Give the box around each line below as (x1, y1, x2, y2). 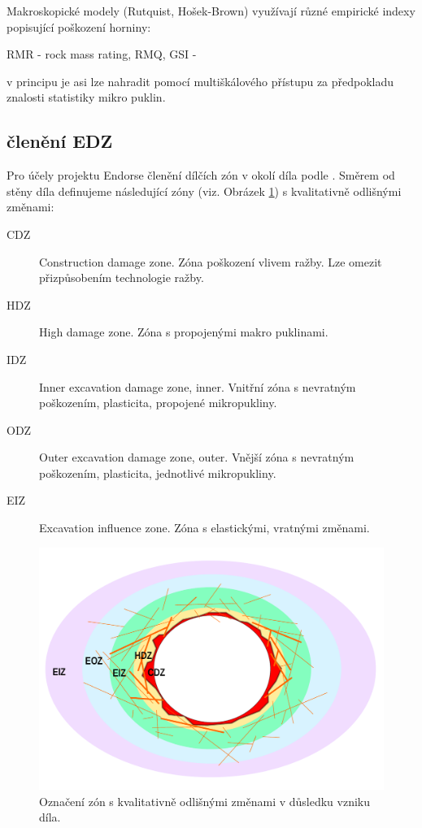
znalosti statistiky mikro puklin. (7, 89, 166, 106)
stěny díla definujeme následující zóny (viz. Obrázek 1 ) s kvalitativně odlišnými (7, 182, 402, 199)
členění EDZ (7, 128, 113, 154)
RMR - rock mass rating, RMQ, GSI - (7, 46, 197, 63)
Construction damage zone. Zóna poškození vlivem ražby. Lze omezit (39, 253, 382, 270)
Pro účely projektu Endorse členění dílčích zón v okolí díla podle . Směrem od (7, 167, 395, 184)
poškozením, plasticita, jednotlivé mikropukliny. (39, 464, 276, 481)
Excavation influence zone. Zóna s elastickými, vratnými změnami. (39, 519, 370, 536)
